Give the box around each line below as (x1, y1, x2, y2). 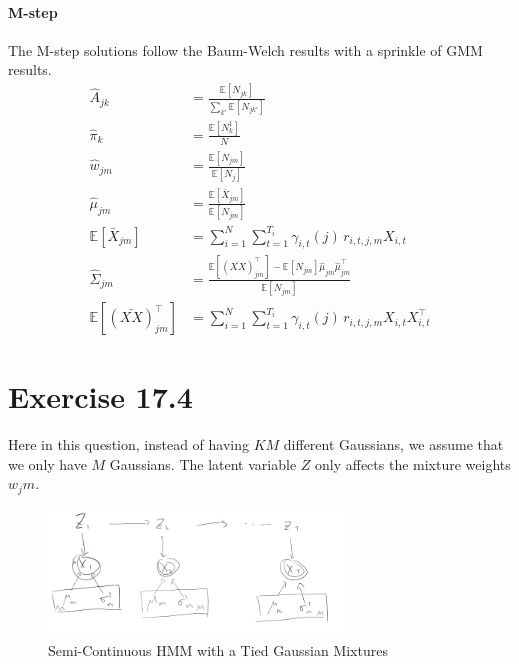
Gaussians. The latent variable (109, 453, 297, 474)
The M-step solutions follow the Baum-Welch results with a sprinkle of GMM (8, 39, 483, 60)
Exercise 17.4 (8, 376, 193, 417)
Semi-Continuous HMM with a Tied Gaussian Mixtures (48, 640, 388, 661)
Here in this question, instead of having (8, 434, 250, 455)
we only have (8, 453, 87, 474)
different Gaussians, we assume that (283, 434, 504, 455)
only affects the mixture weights (315, 453, 511, 474)
